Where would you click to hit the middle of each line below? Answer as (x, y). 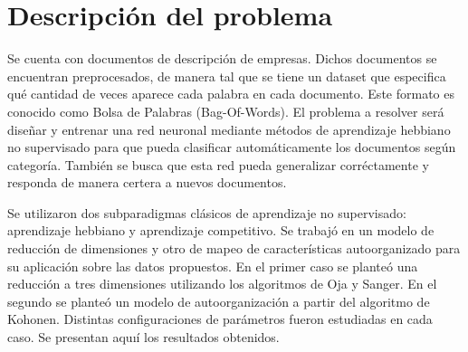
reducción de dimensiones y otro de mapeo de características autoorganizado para (234, 248)
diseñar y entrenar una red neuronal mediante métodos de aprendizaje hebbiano (229, 129)
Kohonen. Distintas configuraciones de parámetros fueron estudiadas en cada (220, 319)
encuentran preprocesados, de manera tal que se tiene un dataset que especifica (227, 76)
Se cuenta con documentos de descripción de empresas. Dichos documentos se (222, 58)
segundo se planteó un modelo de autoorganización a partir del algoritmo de (219, 301)
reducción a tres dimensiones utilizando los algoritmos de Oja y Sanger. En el (222, 284)
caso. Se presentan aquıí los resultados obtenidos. (143, 337)
